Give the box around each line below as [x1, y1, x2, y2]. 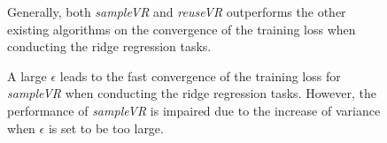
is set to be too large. [48, 118, 164, 137]
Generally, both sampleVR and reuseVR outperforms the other [7, 3, 346, 20]
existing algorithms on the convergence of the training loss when [7, 19, 356, 38]
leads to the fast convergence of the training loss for [59, 66, 341, 85]
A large [7, 66, 47, 85]
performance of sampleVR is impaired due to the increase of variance [7, 101, 381, 119]
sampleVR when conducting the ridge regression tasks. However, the [7, 84, 376, 102]
